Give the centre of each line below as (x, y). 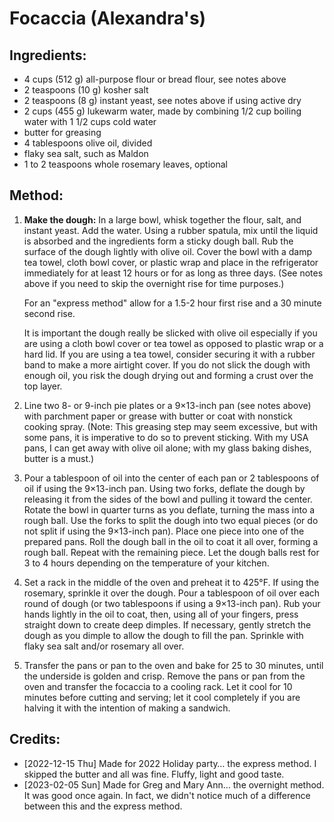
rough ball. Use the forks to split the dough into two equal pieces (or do (171, 520)
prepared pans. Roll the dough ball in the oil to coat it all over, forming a (171, 541)
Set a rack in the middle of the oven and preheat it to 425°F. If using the (171, 582)
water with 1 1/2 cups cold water (90, 121)
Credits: (35, 739)
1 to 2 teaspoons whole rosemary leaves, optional (125, 164)
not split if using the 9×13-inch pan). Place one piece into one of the (164, 531)
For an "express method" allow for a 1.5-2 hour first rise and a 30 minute (172, 303)
